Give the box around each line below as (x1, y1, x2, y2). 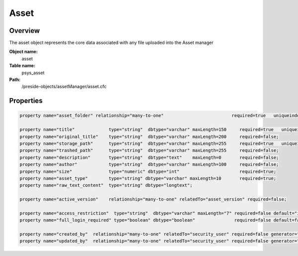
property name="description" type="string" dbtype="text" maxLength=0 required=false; (19, 154, 279, 160)
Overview (9, 26, 40, 35)
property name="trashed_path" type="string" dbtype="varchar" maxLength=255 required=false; (19, 147, 279, 153)
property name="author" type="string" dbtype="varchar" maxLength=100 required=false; (19, 162, 279, 167)
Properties (9, 97, 43, 105)
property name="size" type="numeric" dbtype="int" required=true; (19, 168, 277, 174)
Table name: (9, 63, 36, 69)
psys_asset (21, 70, 45, 76)
